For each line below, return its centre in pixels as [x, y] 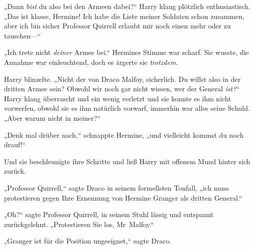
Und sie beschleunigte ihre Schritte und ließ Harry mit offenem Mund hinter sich [127, 161]
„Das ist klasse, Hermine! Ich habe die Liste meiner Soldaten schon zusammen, [124, 16]
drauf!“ [15, 144]
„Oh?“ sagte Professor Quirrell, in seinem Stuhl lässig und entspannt [109, 214]
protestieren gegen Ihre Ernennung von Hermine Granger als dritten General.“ [123, 197]
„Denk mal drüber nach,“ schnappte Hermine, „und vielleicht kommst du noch [124, 134]
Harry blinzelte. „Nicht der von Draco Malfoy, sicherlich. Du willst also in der [122, 79]
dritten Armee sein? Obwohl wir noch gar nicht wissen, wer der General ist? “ [122, 89]
